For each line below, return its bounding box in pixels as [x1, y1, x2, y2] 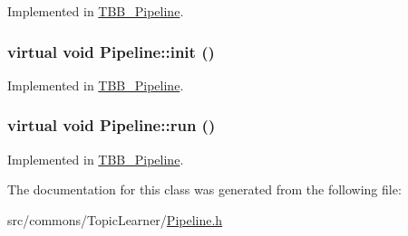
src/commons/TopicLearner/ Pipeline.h [7, 210, 223, 229]
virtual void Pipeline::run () [7, 114, 216, 137]
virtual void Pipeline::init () [7, 40, 215, 62]
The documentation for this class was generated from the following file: [7, 180, 402, 199]
